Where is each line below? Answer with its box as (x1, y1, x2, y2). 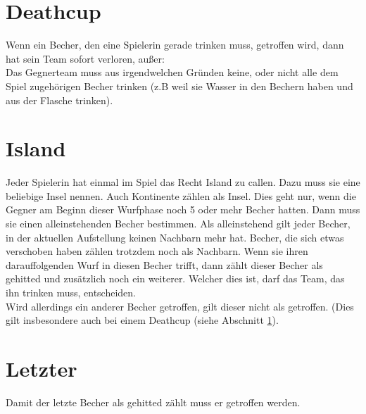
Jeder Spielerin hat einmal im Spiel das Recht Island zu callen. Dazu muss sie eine (6, 175, 360, 189)
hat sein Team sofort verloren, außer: (6, 51, 165, 65)
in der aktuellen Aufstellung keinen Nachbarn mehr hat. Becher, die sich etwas (6, 230, 344, 244)
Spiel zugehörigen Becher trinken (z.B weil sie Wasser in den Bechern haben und (6, 78, 353, 93)
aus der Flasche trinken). (6, 92, 113, 107)
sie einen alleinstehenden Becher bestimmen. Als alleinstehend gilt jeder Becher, (6, 216, 351, 230)
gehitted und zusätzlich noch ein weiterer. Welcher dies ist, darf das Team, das (6, 271, 345, 286)
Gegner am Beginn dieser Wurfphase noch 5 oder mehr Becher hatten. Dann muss (6, 202, 360, 217)
